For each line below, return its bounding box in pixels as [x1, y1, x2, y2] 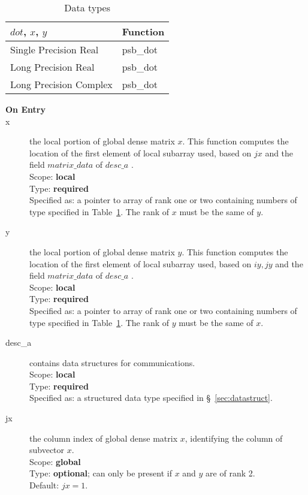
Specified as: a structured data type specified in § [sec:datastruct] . [29, 391, 273, 404]
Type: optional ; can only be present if [29, 467, 172, 479]
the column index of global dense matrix [29, 431, 178, 444]
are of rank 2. [206, 467, 255, 479]
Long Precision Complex [10, 77, 113, 91]
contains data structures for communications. [29, 356, 195, 369]
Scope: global [29, 455, 81, 467]
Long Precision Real [10, 60, 95, 74]
